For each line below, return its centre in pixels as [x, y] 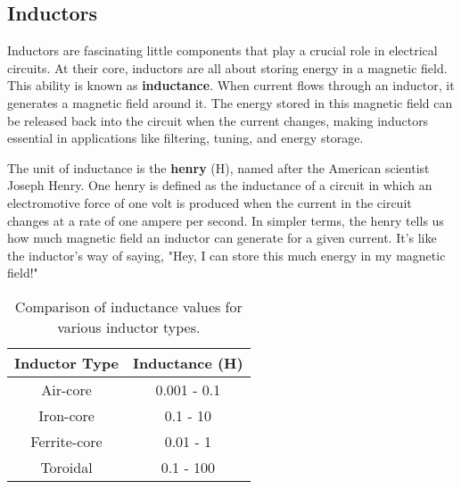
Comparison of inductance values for [128, 306]
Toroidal [66, 467]
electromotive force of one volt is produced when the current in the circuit [210, 202]
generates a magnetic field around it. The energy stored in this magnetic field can [230, 102]
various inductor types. [129, 327]
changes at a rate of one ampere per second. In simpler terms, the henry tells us [226, 220]
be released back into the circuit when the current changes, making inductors [218, 120]
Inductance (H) [188, 362]
